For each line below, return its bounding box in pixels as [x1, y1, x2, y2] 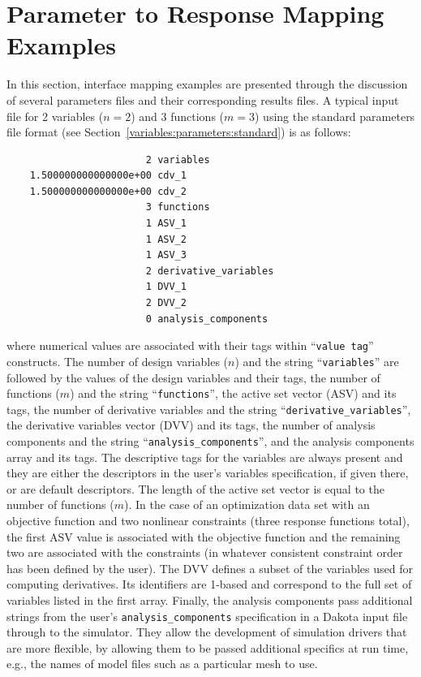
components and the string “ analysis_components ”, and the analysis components [6, 433, 415, 450]
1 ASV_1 [145, 218, 187, 230]
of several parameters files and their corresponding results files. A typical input [6, 91, 399, 108]
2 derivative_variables [145, 265, 274, 277]
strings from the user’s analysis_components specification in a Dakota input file [6, 607, 408, 624]
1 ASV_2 [145, 233, 187, 245]
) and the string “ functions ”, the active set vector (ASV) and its [70, 385, 397, 402]
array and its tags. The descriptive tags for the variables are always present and [6, 448, 403, 465]
